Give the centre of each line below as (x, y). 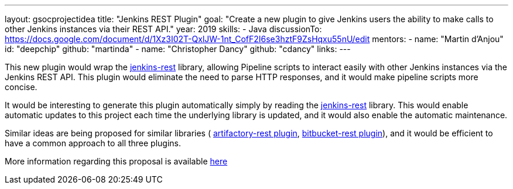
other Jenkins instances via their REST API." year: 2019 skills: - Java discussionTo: (163, 29)
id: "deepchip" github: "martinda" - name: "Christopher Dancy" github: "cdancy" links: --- (178, 49)
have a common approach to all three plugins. (93, 143)
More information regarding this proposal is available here (116, 161)
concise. (21, 87)
